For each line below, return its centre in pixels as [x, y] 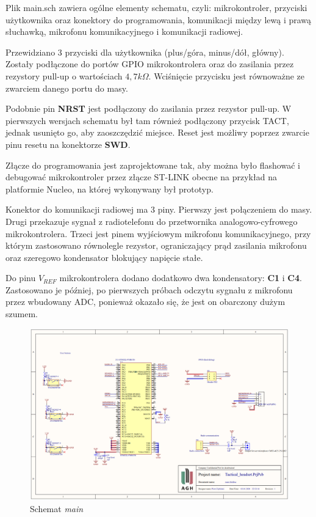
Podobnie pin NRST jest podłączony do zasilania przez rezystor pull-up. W [149, 108]
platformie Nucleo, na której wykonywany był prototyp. [110, 189]
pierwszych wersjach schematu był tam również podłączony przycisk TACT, [147, 120]
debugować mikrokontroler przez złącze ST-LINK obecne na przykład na [141, 177]
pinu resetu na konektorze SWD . [68, 144]
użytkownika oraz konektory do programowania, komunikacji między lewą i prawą [159, 19]
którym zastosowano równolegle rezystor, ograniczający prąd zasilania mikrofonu [156, 245]
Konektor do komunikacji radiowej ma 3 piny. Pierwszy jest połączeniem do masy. [159, 209]
